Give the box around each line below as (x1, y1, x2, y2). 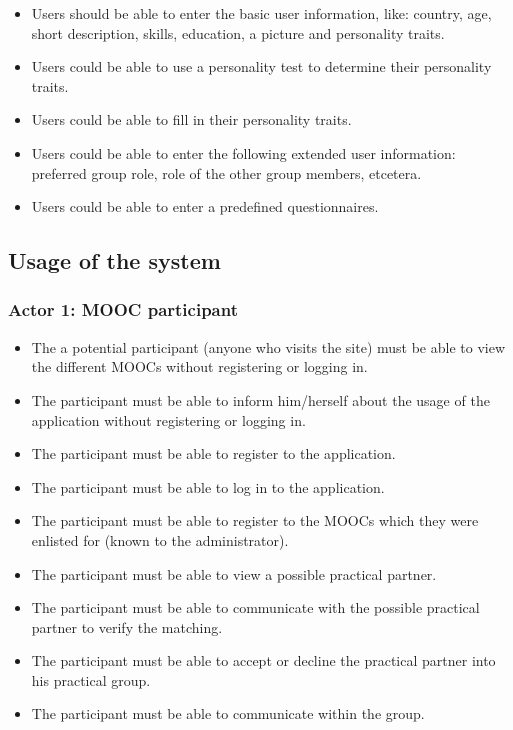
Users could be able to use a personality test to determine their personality (31, 56, 492, 77)
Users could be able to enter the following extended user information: (31, 142, 456, 163)
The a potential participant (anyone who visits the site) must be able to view (31, 336, 506, 357)
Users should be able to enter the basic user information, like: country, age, (31, 3, 492, 23)
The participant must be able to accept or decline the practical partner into (31, 650, 496, 671)
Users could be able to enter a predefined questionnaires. (31, 196, 379, 217)
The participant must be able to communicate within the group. (31, 703, 425, 724)
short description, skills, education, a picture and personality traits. (31, 22, 445, 43)
